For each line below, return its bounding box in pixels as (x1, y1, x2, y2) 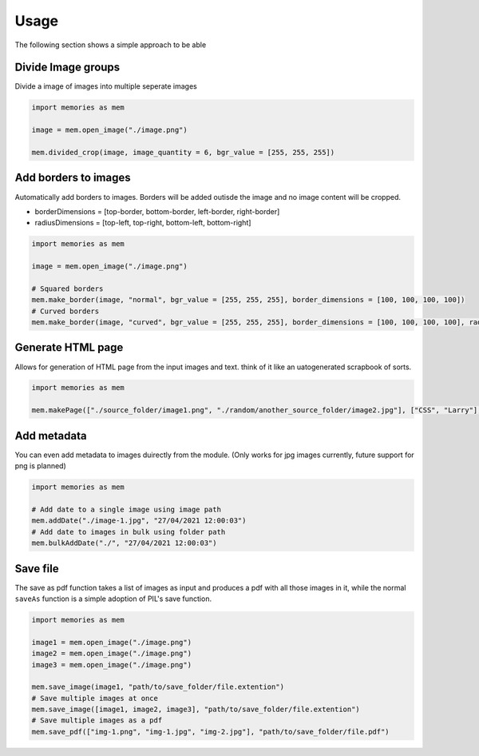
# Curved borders (31, 306, 100, 316)
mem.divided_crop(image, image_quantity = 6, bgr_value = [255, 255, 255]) (31, 148, 335, 157)
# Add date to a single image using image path (31, 504, 221, 514)
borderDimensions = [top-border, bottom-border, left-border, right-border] (34, 206, 280, 216)
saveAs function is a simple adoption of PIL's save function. (14, 594, 212, 603)
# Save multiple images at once (31, 694, 159, 702)
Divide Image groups (14, 61, 121, 74)
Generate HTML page (14, 340, 124, 355)
